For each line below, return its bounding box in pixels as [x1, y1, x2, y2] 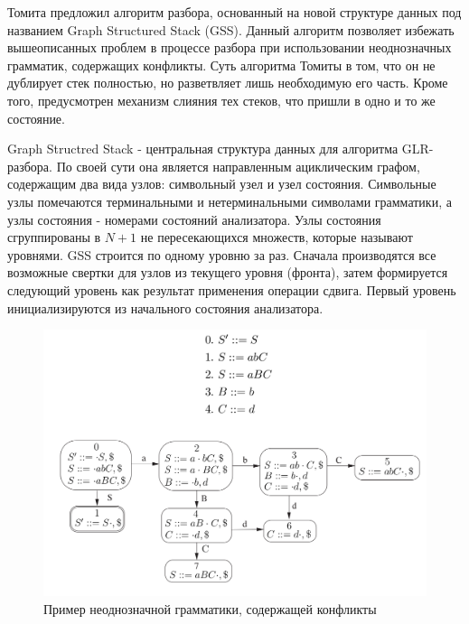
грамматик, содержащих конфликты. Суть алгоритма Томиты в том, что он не [7, 55, 436, 74]
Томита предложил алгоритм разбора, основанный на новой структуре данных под [7, 3, 462, 21]
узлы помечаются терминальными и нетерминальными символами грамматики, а [7, 191, 452, 210]
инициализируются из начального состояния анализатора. [7, 298, 324, 317]
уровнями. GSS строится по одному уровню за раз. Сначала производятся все [7, 245, 436, 264]
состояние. [7, 108, 65, 127]
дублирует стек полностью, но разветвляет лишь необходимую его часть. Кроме [7, 73, 448, 92]
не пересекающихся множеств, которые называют [140, 228, 413, 247]
